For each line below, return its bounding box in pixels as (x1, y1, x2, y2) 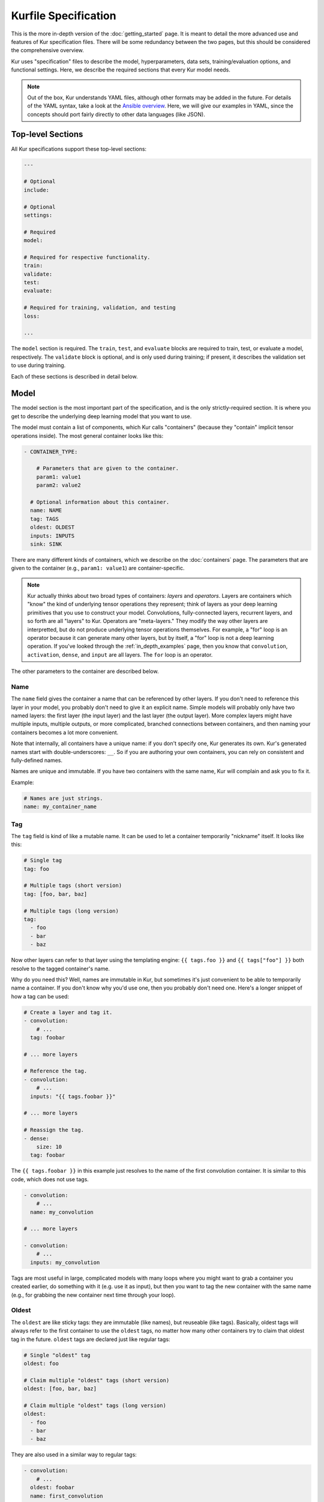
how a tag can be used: (11, 993, 69, 1000)
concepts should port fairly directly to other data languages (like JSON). (27, 111, 205, 118)
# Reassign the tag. (23, 1126, 84, 1134)
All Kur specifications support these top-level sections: (11, 145, 147, 153)
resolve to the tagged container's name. (11, 965, 110, 972)
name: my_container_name (23, 803, 97, 810)
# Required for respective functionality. (23, 254, 151, 261)
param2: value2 (36, 482, 81, 489)
